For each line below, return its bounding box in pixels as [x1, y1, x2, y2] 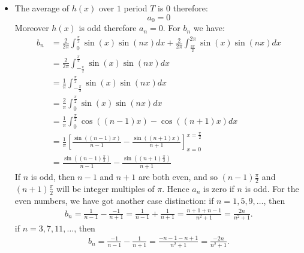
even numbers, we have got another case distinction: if [14, 194, 214, 206]
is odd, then [31, 170, 75, 183]
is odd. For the [245, 182, 299, 194]
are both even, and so [138, 170, 218, 183]
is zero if [203, 182, 234, 194]
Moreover [14, 22, 49, 34]
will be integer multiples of [56, 182, 155, 194]
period [124, 2, 148, 14]
